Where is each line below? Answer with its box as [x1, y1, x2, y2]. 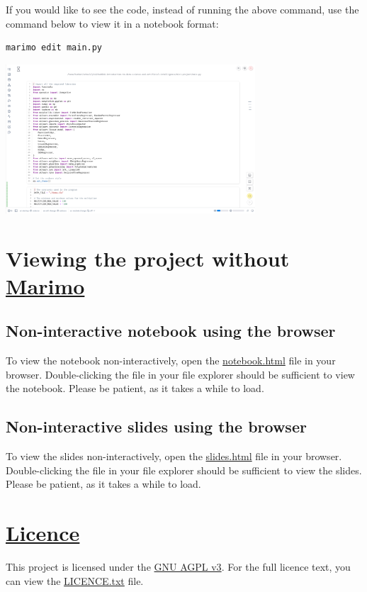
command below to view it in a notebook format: [6, 16, 219, 30]
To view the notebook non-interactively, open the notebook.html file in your [6, 353, 336, 368]
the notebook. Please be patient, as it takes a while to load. [6, 381, 264, 396]
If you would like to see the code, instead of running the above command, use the [6, 2, 359, 16]
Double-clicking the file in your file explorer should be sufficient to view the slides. [6, 462, 362, 477]
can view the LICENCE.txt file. [6, 573, 144, 588]
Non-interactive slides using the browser [6, 415, 307, 437]
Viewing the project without [6, 243, 290, 272]
